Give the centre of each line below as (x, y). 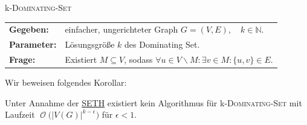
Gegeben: (29, 29)
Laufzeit (20, 114)
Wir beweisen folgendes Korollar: (66, 82)
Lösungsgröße (90, 44)
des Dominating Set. (162, 44)
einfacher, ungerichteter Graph (121, 29)
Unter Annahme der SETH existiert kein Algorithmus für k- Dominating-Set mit (153, 102)
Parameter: (33, 44)
